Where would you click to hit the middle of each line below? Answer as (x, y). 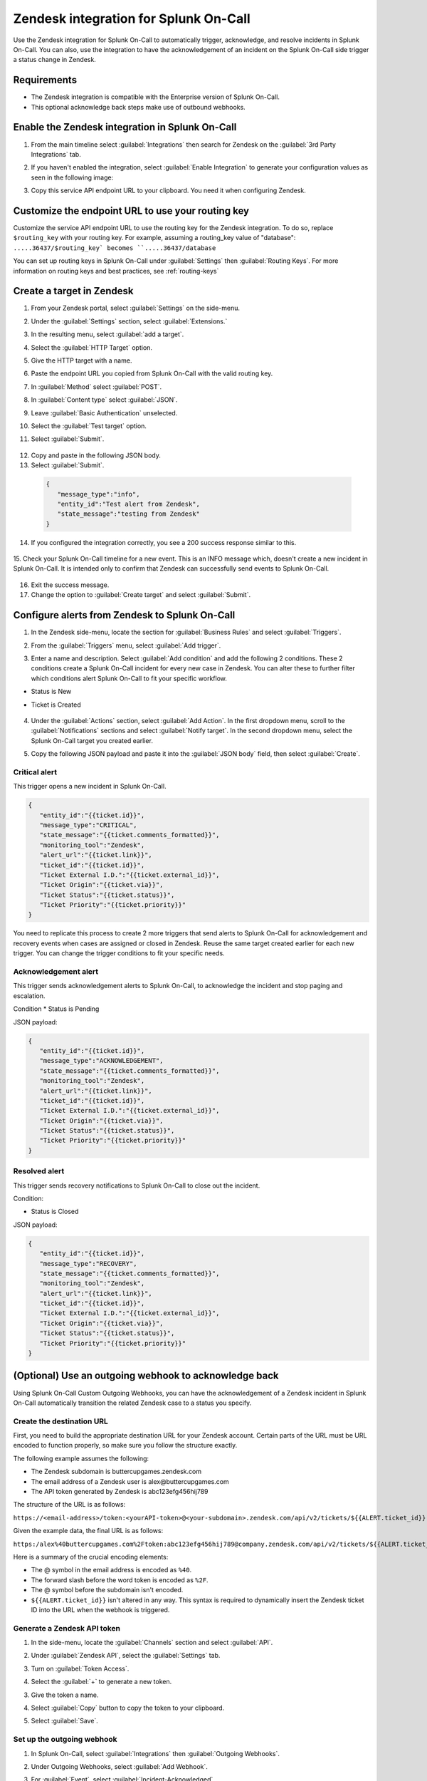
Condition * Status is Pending (56, 1009)
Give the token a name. (65, 1695)
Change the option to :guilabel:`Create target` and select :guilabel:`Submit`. (141, 595)
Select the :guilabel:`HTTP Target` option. (92, 347)
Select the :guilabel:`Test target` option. (89, 426)
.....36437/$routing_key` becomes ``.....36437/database (115, 248)
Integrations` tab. (56, 154)
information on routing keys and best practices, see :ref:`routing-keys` (116, 271)
